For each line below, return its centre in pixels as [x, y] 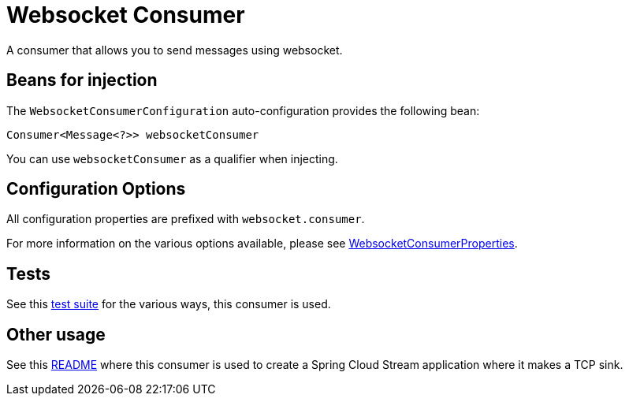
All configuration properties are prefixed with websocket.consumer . [186, 219]
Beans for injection [82, 80]
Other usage [56, 334]
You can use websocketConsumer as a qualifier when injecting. [172, 158]
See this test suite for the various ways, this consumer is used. [169, 304]
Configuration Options [96, 189]
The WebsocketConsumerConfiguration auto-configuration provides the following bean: [243, 110]
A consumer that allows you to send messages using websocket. [175, 50]
